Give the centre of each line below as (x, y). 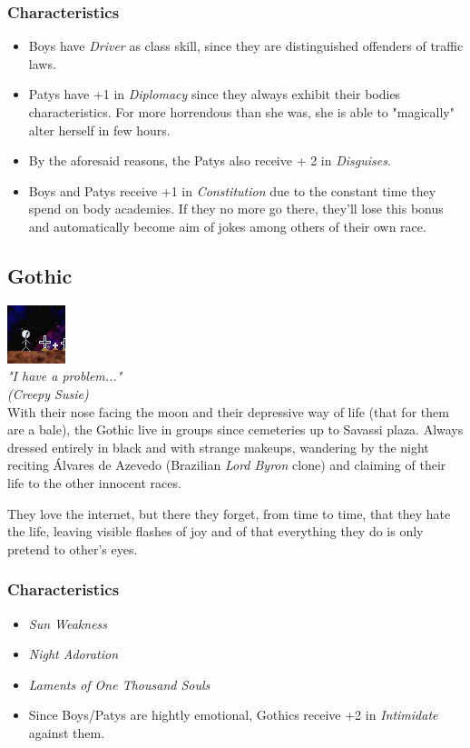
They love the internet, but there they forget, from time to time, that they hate (229, 513)
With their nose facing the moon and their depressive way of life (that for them (228, 411)
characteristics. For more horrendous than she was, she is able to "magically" (241, 112)
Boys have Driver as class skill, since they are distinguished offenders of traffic (246, 46)
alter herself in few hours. (99, 130)
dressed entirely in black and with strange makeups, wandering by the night (218, 447)
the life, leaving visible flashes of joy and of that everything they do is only (215, 531)
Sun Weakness (68, 623)
